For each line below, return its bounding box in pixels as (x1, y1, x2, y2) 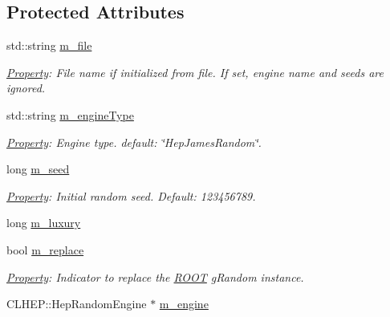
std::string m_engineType (6, 106, 134, 123)
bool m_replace (6, 241, 84, 258)
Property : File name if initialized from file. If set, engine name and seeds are (6, 63, 384, 80)
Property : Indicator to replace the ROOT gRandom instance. (6, 268, 304, 285)
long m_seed (6, 161, 70, 177)
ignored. (6, 79, 46, 96)
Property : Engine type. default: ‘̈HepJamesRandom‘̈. (6, 133, 262, 150)
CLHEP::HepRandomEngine (6, 295, 147, 312)
